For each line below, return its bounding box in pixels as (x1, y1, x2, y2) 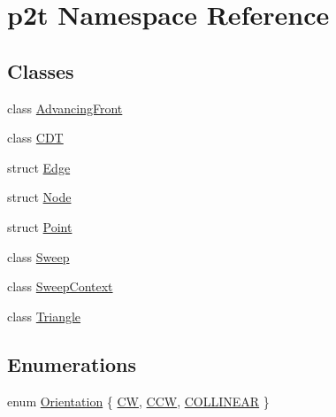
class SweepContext (7, 277, 113, 296)
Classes (7, 57, 74, 84)
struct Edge (7, 158, 71, 176)
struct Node (7, 188, 72, 206)
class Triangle (7, 306, 81, 325)
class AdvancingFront (7, 98, 123, 117)
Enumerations (7, 350, 137, 377)
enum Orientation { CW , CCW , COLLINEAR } (7, 391, 270, 410)
